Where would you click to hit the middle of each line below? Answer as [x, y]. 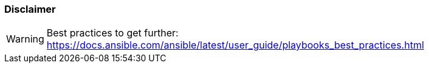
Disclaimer [30, 9]
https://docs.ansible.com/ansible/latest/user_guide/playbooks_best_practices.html [235, 45]
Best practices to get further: [112, 33]
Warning [25, 39]
